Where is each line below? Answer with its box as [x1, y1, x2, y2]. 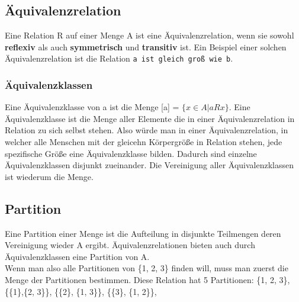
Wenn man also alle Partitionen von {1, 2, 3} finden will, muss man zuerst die [5, 262, 288, 274]
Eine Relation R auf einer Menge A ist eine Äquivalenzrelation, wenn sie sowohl [5, 29, 294, 41]
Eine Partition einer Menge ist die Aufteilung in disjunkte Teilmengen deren [5, 227, 281, 239]
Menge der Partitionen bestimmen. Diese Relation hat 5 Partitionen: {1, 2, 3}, [5, 274, 290, 285]
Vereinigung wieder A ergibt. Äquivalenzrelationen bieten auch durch [5, 239, 255, 251]
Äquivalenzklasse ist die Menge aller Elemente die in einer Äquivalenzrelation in [5, 112, 295, 124]
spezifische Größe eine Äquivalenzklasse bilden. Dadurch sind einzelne [5, 147, 257, 159]
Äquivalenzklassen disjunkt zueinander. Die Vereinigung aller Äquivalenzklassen [5, 159, 294, 171]
